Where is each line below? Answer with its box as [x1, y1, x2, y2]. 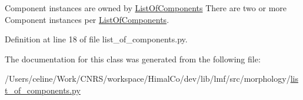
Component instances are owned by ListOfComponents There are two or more [5, 2, 287, 14]
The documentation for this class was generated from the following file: [5, 52, 261, 65]
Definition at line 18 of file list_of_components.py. [5, 33, 188, 45]
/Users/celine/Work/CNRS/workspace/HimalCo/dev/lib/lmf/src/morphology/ [5, 72, 291, 85]
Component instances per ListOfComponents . [5, 13, 169, 25]
